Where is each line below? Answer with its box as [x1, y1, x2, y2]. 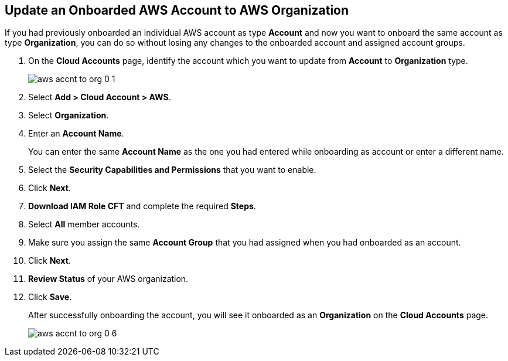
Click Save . [28, 292, 72, 302]
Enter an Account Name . [28, 128, 124, 139]
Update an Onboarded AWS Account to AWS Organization [5, 3, 349, 18]
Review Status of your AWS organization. [28, 274, 189, 284]
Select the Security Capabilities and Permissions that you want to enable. [28, 165, 316, 175]
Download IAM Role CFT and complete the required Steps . [28, 201, 256, 212]
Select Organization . [28, 110, 109, 121]
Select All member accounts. [28, 219, 140, 230]
